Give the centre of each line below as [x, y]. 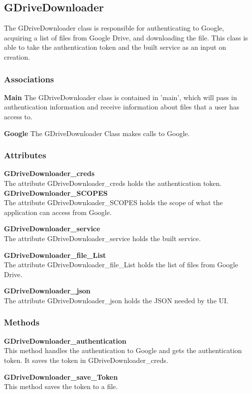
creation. [17, 56]
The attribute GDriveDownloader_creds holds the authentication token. [113, 183]
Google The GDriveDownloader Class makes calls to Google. [97, 133]
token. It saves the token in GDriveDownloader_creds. [86, 360]
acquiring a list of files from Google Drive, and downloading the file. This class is [126, 37]
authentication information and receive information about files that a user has [122, 107]
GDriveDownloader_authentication [65, 340]
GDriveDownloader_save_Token [61, 376]
